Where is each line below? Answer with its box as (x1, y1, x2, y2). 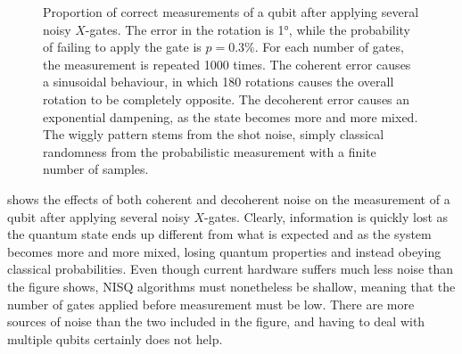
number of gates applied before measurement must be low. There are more (7, 294, 415, 313)
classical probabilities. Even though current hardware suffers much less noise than (7, 259, 453, 278)
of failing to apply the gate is (43, 37, 202, 56)
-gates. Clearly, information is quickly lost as (204, 207, 449, 226)
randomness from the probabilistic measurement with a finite (43, 142, 376, 161)
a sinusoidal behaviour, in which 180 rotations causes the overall (43, 72, 394, 91)
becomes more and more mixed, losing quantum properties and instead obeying (7, 242, 441, 260)
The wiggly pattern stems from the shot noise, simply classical (43, 125, 384, 144)
